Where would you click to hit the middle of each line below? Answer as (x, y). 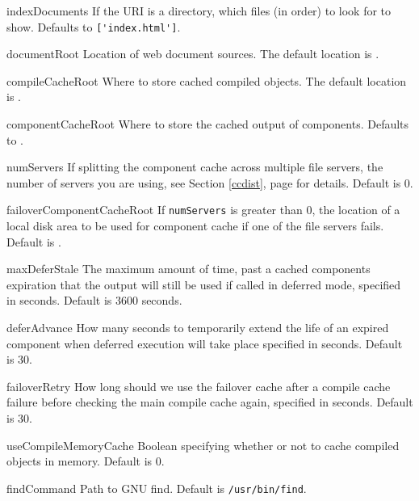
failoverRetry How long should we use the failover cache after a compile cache (199, 386)
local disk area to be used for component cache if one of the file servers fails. (195, 226)
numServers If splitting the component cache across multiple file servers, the (195, 167)
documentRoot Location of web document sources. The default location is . (193, 54)
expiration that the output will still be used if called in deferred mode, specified (204, 284)
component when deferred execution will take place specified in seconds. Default (205, 343)
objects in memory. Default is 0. (86, 461)
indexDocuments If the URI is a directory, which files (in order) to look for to (199, 11)
